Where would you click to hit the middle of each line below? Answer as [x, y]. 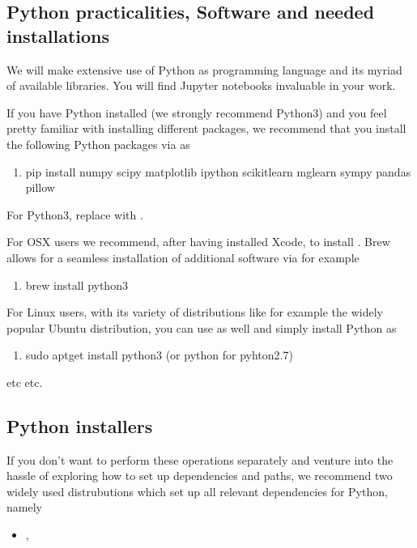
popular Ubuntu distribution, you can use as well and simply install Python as [202, 327]
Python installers [80, 425]
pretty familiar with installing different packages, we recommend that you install [206, 128]
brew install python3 [77, 285]
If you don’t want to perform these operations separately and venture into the [200, 459]
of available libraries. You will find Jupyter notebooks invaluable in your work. [201, 85]
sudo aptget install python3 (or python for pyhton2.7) [159, 355]
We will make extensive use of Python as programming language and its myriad [204, 69]
